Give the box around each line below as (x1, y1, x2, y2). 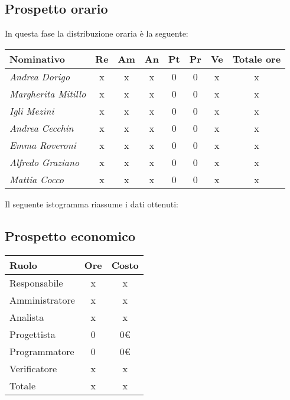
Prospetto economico (5, 226, 136, 245)
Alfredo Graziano (9, 155, 80, 169)
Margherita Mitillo (9, 86, 86, 100)
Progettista (9, 327, 56, 341)
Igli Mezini (9, 103, 54, 118)
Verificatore (9, 361, 57, 375)
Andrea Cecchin (9, 121, 74, 135)
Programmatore (9, 344, 74, 358)
